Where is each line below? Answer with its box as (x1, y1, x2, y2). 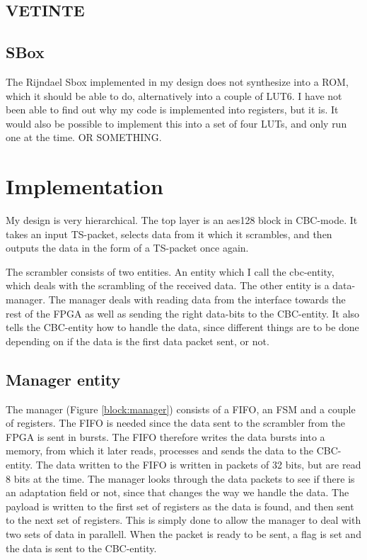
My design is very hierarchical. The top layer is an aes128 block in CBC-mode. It (6, 213, 358, 228)
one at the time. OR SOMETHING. (6, 130, 162, 145)
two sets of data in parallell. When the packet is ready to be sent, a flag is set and (6, 526, 361, 541)
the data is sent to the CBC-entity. (6, 540, 157, 555)
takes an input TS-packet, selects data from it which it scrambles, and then (6, 226, 332, 241)
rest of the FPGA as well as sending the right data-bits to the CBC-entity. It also (6, 306, 360, 320)
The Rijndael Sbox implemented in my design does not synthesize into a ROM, (6, 74, 349, 89)
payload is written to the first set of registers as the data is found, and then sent (6, 498, 354, 513)
